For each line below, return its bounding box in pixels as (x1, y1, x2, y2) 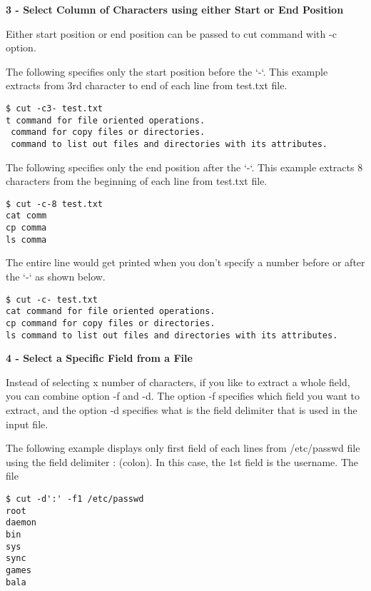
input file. (6, 416, 49, 431)
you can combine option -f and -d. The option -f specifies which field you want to (6, 388, 360, 403)
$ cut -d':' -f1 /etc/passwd (6, 493, 144, 504)
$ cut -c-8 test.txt (6, 198, 103, 209)
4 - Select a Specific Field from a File (6, 350, 193, 365)
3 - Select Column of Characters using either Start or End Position (6, 2, 344, 16)
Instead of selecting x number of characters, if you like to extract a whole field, (6, 374, 350, 389)
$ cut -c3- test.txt (6, 103, 103, 113)
